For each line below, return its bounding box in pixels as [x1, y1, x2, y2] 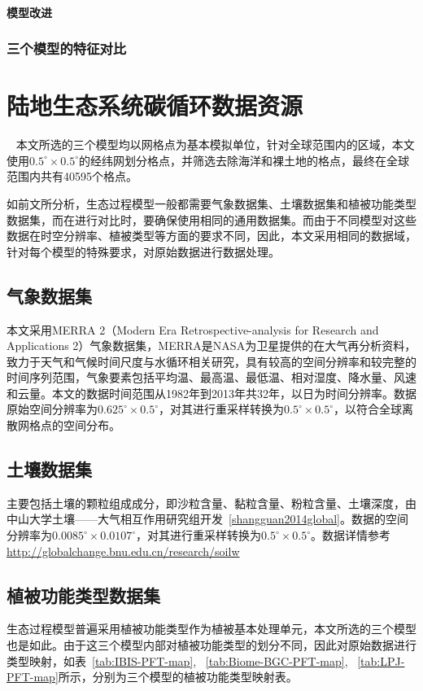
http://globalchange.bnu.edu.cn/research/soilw [7, 542, 240, 559]
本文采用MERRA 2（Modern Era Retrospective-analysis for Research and [7, 321, 379, 338]
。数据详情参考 [311, 527, 391, 544]
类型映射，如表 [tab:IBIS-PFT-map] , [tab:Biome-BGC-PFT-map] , [7, 652, 348, 669]
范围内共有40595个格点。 [7, 168, 137, 185]
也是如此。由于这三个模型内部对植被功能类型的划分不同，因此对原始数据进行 [7, 636, 416, 654]
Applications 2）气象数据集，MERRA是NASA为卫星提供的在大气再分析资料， [7, 337, 416, 354]
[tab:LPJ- [357, 652, 405, 669]
